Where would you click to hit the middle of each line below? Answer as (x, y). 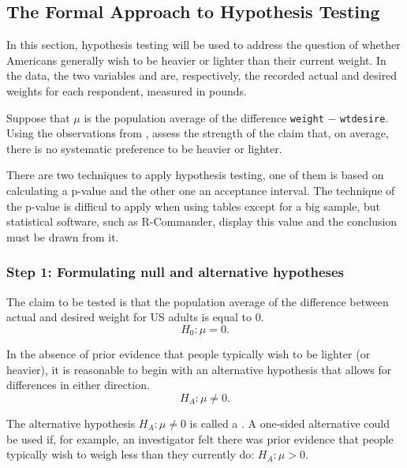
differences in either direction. (78, 385)
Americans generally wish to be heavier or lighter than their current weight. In (196, 60)
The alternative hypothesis (71, 423)
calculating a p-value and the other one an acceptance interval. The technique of (201, 191)
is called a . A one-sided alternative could (289, 423)
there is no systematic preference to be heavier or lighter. (144, 148)
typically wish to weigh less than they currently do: (131, 454)
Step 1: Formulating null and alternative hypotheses (175, 272)
